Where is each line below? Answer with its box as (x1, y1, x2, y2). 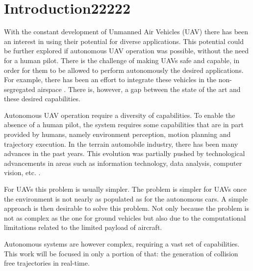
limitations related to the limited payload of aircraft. (4, 222, 162, 232)
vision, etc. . (4, 167, 41, 178)
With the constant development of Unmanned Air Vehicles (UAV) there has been (4, 26, 249, 37)
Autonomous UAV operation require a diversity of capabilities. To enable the (4, 110, 235, 120)
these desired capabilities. (4, 93, 80, 104)
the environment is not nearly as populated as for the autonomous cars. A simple (4, 193, 248, 203)
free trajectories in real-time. (4, 258, 90, 268)
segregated (4, 84, 35, 94)
